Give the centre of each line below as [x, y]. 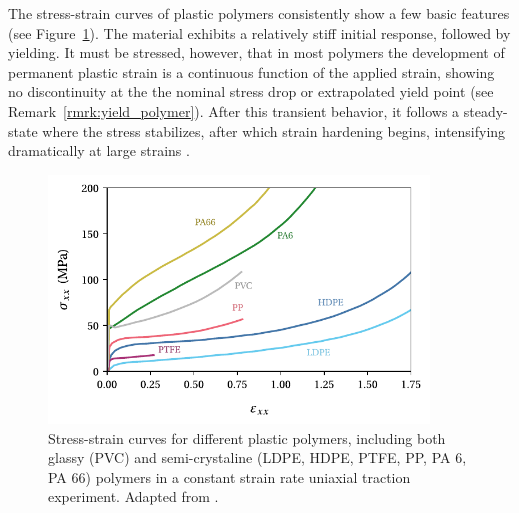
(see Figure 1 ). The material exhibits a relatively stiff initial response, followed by [259, 32]
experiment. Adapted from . [133, 496]
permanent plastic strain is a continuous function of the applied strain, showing [251, 71]
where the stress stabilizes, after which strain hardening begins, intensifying [274, 130]
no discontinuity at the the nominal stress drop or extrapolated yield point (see [251, 91]
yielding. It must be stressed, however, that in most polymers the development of [256, 52]
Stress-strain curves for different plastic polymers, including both [247, 437]
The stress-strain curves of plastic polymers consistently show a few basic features [259, 13]
